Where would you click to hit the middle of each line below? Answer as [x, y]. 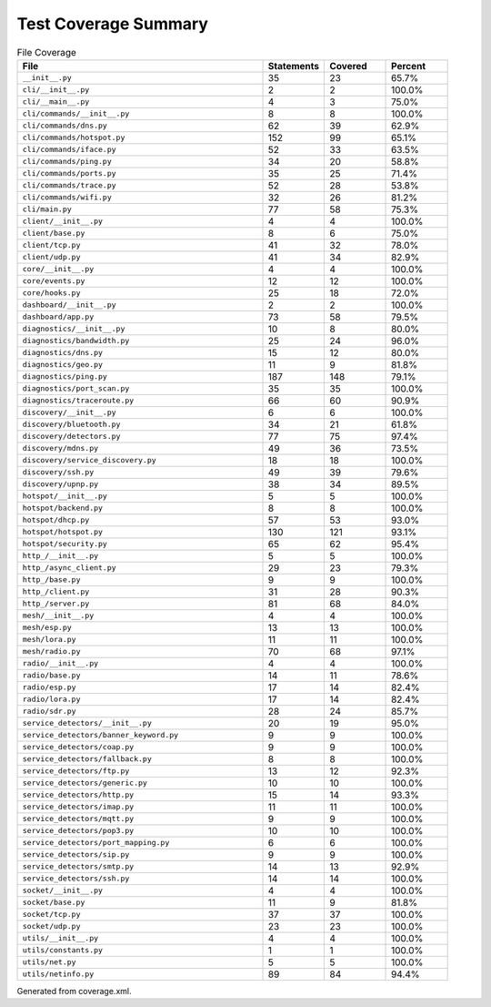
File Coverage [47, 52]
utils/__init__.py [60, 938]
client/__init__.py [63, 222]
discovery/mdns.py [60, 448]
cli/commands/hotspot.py [74, 138]
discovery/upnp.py [60, 484]
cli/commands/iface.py [70, 150]
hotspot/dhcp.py [56, 520]
